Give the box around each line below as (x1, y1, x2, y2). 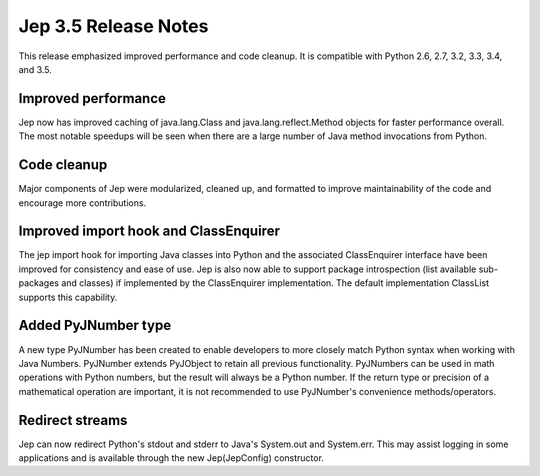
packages (18, 277, 60, 289)
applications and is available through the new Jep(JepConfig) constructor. (18, 451, 325, 464)
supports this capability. (18, 291, 118, 303)
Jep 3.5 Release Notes (18, 15, 209, 37)
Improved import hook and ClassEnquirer (18, 223, 280, 240)
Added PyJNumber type (18, 317, 172, 334)
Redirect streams (18, 411, 128, 429)
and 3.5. (18, 63, 52, 75)
